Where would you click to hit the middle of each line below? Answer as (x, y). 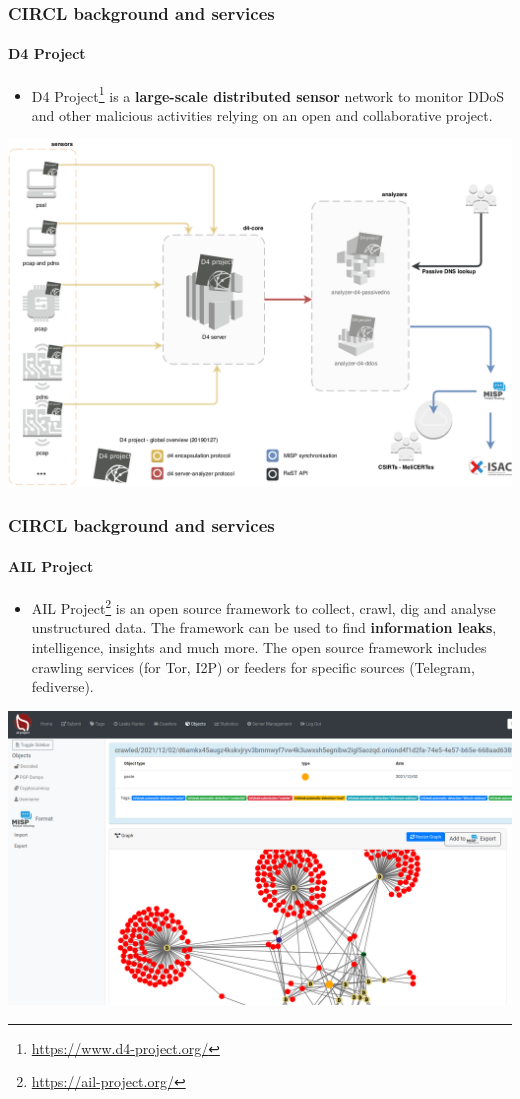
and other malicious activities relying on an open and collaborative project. (262, 114)
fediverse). (62, 686)
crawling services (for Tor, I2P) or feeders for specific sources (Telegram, (253, 666)
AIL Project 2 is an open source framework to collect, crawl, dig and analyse (263, 606)
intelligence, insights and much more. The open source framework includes (259, 647)
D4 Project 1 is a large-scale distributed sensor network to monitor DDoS (268, 94)
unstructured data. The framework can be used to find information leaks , (264, 627)
